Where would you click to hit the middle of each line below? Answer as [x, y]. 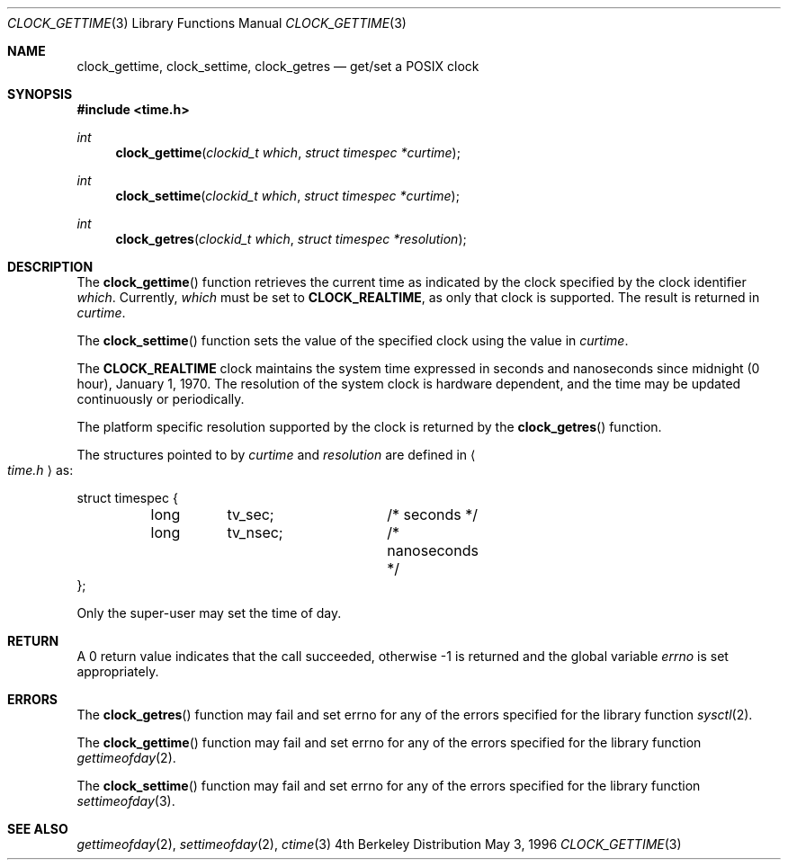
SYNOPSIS [40, 94]
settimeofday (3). [126, 801]
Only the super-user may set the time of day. [209, 613]
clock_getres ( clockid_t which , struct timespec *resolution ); [291, 239]
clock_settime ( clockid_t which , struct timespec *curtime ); [287, 196]
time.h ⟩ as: [40, 470]
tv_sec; [251, 514]
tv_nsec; [255, 532]
